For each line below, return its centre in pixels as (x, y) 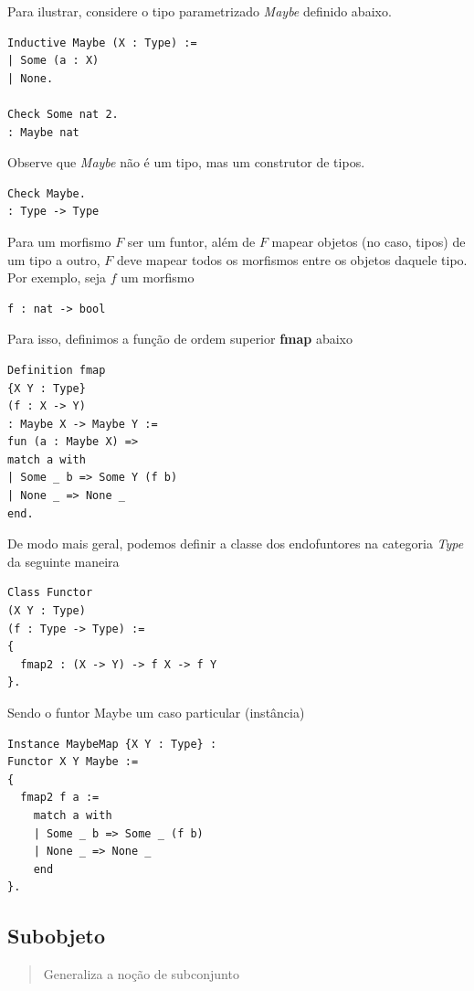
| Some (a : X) (53, 61)
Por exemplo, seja (57, 277)
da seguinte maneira (63, 561)
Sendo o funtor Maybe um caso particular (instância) (156, 712)
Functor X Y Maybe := (73, 762)
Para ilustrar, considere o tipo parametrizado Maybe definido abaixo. (200, 11)
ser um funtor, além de (191, 241)
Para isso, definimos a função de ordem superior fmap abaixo (180, 339)
